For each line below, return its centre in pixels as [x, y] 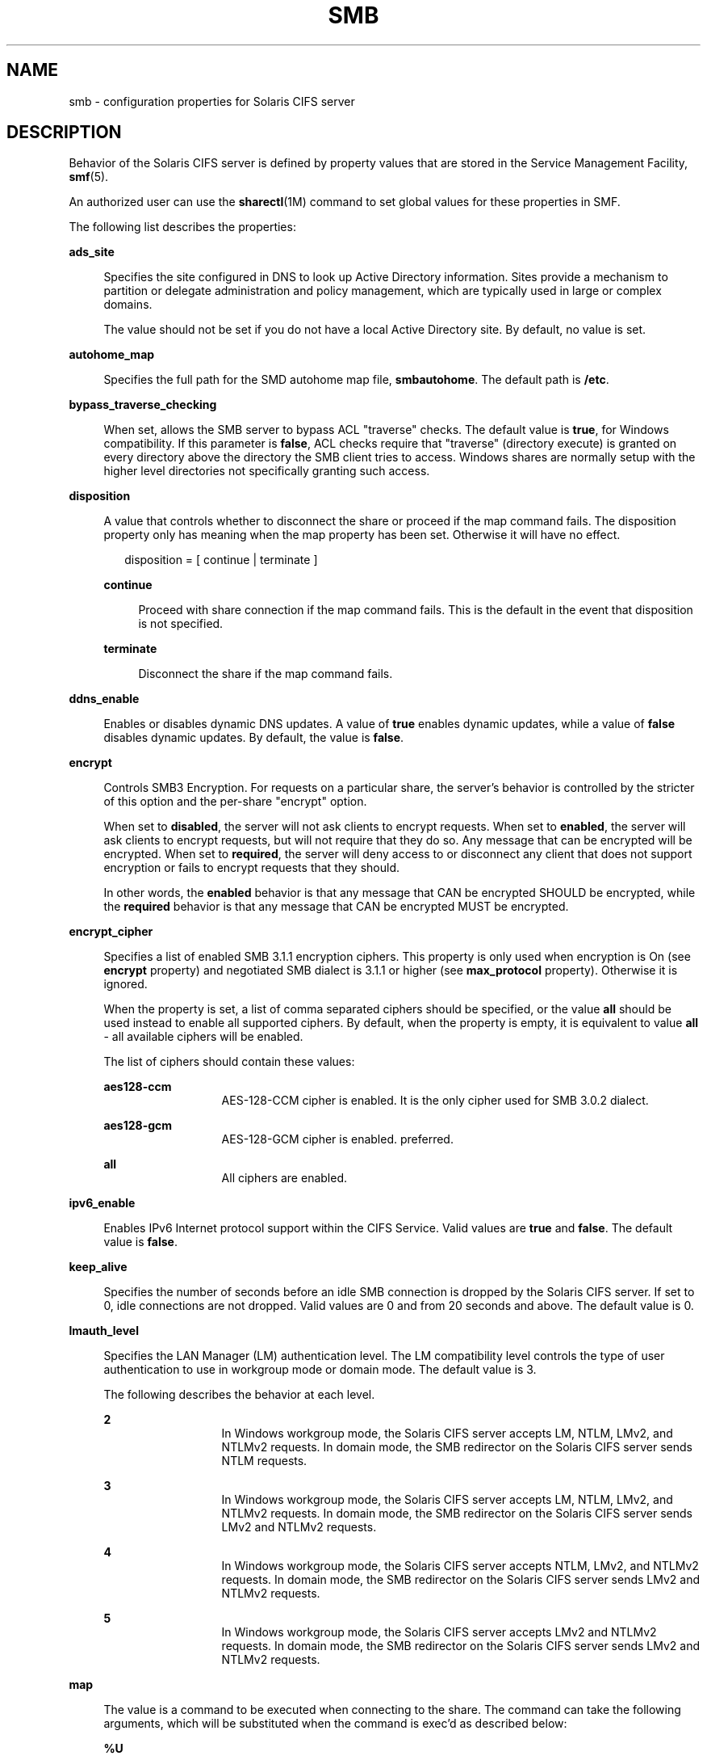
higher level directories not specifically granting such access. [267, 471]
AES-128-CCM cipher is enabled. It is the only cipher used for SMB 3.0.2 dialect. [435, 1101]
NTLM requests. [264, 1461]
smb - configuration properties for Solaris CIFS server [212, 101]
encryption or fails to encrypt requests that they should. [252, 868]
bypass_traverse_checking [143, 405]
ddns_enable [104, 699]
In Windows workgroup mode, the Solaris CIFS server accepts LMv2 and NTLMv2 [439, 1632]
